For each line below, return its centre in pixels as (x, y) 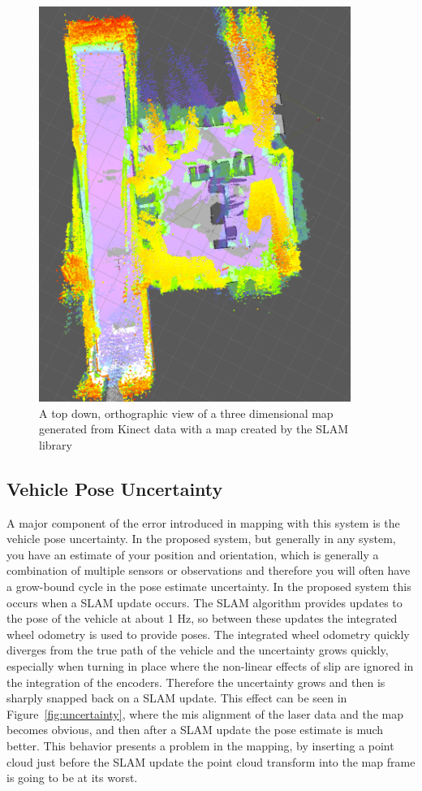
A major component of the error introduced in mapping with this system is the (203, 522)
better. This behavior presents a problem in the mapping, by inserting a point (200, 745)
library (56, 444)
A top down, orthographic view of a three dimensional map (186, 413)
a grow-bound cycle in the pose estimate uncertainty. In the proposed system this (209, 586)
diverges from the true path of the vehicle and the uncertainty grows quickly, (198, 650)
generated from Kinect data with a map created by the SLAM (194, 429)
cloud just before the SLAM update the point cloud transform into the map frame (211, 761)
